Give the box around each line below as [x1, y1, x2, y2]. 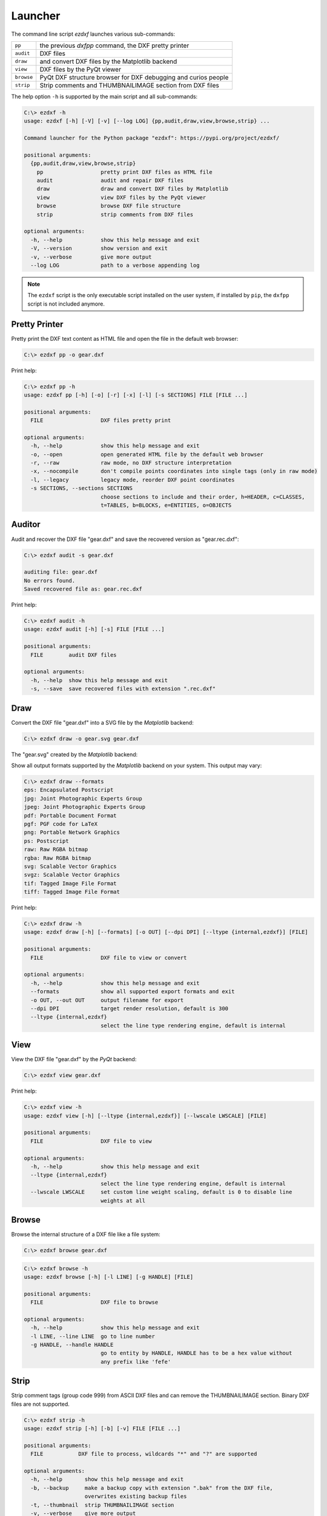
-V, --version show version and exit [30, 245, 168, 252]
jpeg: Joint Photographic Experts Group [24, 803, 145, 811]
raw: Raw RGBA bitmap [24, 846, 88, 853]
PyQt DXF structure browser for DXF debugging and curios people [39, 73, 229, 81]
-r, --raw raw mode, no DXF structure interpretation [30, 460, 232, 466]
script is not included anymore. [27, 300, 105, 307]
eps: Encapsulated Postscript [24, 787, 114, 794]
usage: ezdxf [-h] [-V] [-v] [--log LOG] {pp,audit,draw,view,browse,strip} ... [24, 118, 270, 124]
